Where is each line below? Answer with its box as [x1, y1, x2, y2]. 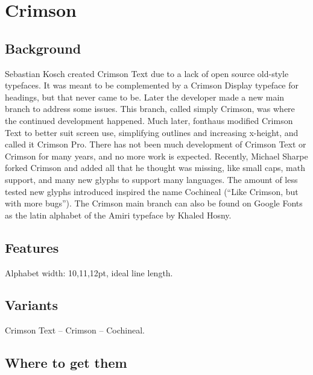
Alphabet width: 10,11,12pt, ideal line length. [5, 266, 173, 279]
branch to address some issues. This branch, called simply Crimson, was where [5, 102, 295, 115]
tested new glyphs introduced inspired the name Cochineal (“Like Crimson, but [5, 185, 299, 197]
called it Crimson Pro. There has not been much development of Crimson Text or [5, 138, 306, 150]
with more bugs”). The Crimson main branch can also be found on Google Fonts [5, 197, 303, 209]
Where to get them [5, 353, 127, 372]
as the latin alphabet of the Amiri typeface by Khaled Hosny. [5, 208, 232, 221]
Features [5, 238, 59, 256]
